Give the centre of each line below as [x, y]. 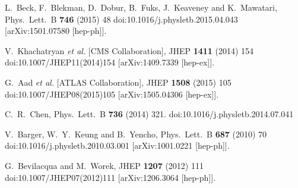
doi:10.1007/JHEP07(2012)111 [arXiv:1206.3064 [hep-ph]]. [110, 177]
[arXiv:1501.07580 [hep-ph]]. [56, 31]
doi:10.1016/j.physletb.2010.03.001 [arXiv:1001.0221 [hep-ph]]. [117, 145]
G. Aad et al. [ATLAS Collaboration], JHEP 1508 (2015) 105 [118, 82]
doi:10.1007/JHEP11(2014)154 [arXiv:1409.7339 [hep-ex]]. [110, 62]
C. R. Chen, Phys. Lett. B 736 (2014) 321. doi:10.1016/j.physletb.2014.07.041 [149, 114]
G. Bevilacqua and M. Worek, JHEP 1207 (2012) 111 [104, 165]
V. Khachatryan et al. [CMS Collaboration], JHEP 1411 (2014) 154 [129, 50]
